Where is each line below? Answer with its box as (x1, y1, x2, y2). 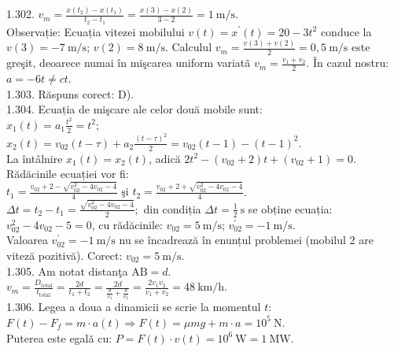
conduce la (320, 23, 372, 39)
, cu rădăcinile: (91, 216, 163, 232)
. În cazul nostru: (306, 54, 389, 71)
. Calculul (164, 39, 212, 55)
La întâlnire (6, 150, 63, 166)
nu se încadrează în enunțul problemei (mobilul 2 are (119, 232, 374, 248)
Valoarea (6, 232, 48, 248)
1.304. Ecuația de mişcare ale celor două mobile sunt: (6, 101, 263, 117)
